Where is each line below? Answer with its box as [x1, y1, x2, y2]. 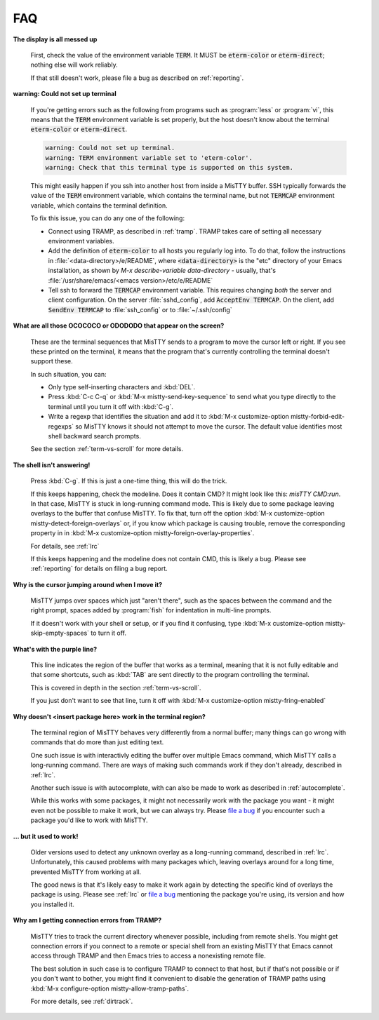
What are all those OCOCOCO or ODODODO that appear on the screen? [13, 321, 225, 330]
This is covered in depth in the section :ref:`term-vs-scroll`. [30, 683, 201, 692]
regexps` [48, 422, 74, 431]
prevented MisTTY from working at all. [30, 867, 142, 876]
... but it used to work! [13, 832, 79, 840]
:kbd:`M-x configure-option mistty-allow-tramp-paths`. [30, 984, 189, 993]
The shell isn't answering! [13, 460, 91, 469]
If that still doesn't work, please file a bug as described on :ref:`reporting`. [30, 74, 244, 82]
